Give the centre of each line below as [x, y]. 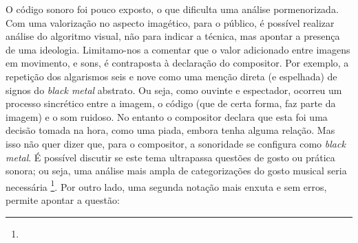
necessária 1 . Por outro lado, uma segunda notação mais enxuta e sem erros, [166, 185]
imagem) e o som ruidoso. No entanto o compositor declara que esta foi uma [167, 116]
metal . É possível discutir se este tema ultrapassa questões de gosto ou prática [170, 157]
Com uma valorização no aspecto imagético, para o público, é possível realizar [170, 22]
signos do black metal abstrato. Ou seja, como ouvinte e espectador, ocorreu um [174, 90]
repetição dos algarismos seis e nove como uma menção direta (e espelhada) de [171, 76]
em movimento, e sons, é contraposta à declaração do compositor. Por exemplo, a [177, 63]
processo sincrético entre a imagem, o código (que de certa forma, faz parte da [171, 103]
